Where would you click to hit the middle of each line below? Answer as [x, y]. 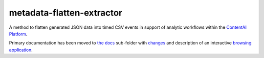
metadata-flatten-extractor [66, 13]
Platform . [18, 34]
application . [21, 50]
